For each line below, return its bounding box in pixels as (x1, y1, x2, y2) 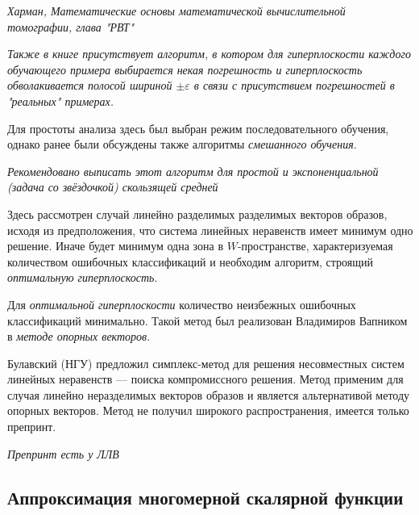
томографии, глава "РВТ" (7, 18, 135, 35)
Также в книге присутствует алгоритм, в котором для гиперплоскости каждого (7, 45, 411, 62)
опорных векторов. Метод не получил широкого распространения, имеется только (7, 402, 409, 419)
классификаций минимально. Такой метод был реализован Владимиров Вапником (7, 312, 408, 329)
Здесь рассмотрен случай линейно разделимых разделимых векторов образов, (7, 205, 388, 222)
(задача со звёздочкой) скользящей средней (7, 178, 218, 195)
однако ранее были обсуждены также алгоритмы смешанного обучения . (7, 136, 357, 153)
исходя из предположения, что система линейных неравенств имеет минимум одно (7, 221, 413, 238)
